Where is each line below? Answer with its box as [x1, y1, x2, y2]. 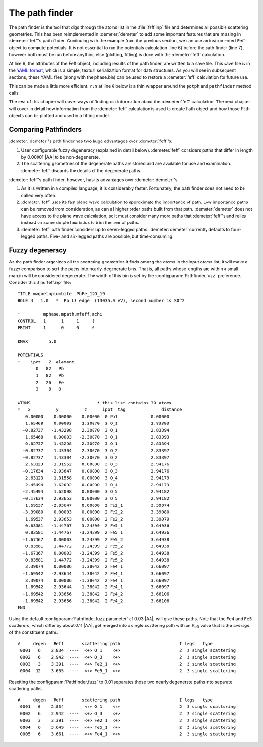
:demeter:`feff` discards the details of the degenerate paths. [21, 167, 142, 173]
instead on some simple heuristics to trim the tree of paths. [21, 220, 140, 225]
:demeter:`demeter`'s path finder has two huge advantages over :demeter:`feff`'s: [9, 138, 173, 144]
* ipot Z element [18, 359, 75, 364]
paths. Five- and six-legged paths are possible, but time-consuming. [36, 233, 174, 239]
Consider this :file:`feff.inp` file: [9, 280, 71, 285]
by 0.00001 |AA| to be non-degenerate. [21, 154, 100, 160]
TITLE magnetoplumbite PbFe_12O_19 [18, 291, 105, 296]
